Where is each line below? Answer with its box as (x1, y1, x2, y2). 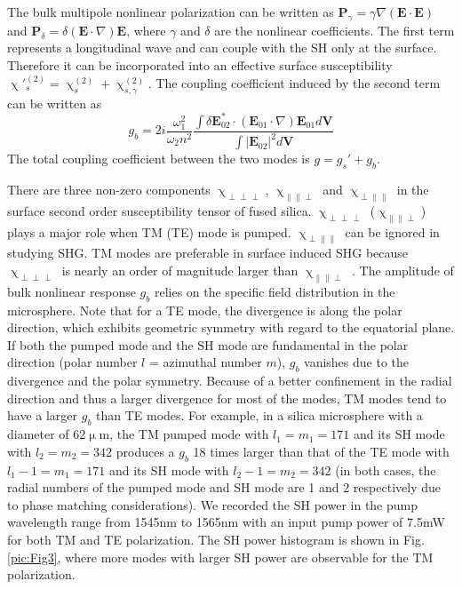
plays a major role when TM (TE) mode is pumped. (7, 222, 291, 241)
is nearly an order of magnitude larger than (61, 261, 299, 280)
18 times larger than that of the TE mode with (193, 442, 450, 460)
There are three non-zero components (7, 180, 211, 199)
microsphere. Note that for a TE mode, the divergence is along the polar (7, 300, 402, 319)
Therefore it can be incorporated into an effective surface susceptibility (7, 55, 393, 74)
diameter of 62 (7, 425, 86, 443)
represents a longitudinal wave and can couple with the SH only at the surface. (7, 38, 437, 57)
